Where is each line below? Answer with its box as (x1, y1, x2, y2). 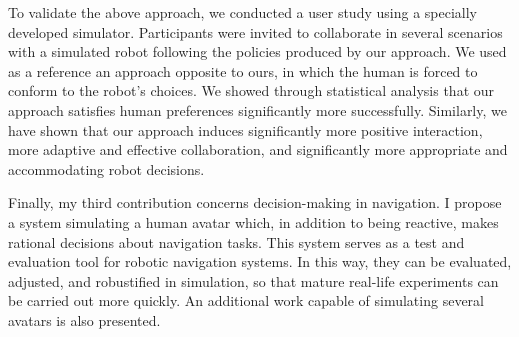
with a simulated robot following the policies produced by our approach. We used (8, 41, 507, 62)
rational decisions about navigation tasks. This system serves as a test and (8, 231, 465, 252)
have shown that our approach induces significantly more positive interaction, (8, 119, 483, 140)
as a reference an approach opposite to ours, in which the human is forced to (8, 60, 478, 81)
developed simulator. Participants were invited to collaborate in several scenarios (8, 21, 503, 42)
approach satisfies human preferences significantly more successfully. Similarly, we (8, 99, 507, 120)
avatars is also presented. (8, 309, 161, 330)
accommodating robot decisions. (8, 158, 205, 179)
